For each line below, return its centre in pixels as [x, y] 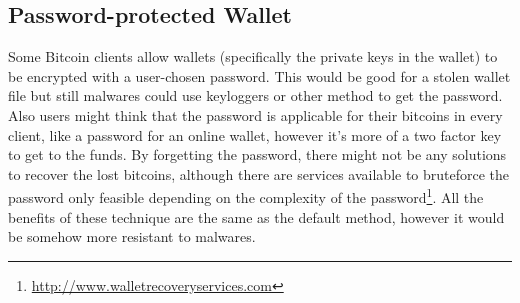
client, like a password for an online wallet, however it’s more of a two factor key [255, 134]
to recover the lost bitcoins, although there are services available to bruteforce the [259, 173]
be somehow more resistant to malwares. [132, 236]
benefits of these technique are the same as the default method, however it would [256, 216]
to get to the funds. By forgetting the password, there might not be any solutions [257, 154]
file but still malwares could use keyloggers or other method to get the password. [255, 95]
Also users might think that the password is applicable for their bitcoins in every [255, 114]
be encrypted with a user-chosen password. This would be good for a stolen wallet [259, 75]
